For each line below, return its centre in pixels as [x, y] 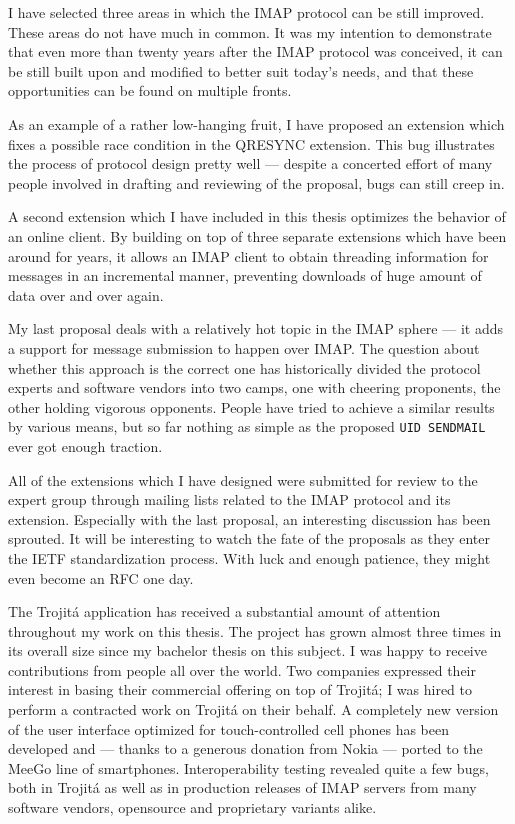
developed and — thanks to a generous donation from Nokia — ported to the [245, 748]
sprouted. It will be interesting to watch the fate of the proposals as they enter [249, 538]
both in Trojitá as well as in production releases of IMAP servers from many [242, 787]
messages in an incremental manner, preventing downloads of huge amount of [245, 275]
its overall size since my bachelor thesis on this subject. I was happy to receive [247, 650]
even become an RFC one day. [101, 577]
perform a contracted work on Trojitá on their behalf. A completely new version [253, 709]
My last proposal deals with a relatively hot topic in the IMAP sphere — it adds [255, 328]
